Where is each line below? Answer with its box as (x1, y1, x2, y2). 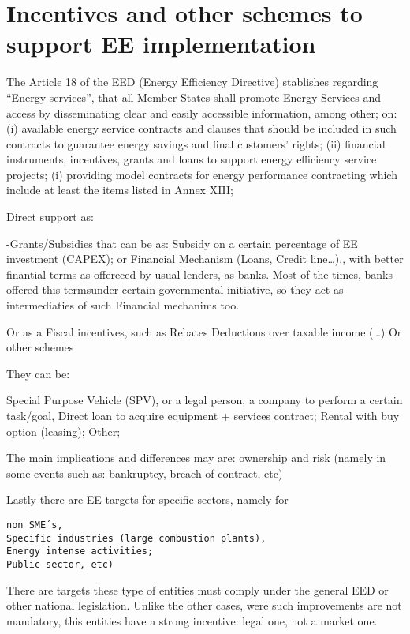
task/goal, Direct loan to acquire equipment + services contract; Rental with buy (6, 407, 400, 423)
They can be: (6, 365, 70, 381)
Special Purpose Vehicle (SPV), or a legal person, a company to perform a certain (6, 392, 403, 408)
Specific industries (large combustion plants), (6, 532, 266, 544)
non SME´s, (6, 519, 63, 531)
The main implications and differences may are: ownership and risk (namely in (6, 449, 386, 466)
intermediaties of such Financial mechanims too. (6, 297, 240, 313)
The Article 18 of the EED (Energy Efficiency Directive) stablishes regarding (6, 73, 378, 90)
